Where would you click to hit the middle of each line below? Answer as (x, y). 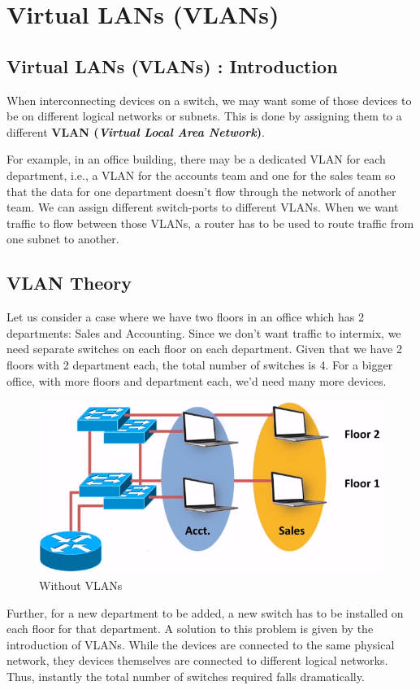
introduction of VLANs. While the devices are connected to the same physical (201, 644)
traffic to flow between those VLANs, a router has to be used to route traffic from (210, 223)
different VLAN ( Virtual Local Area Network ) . (136, 131)
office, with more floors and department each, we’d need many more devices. (197, 380)
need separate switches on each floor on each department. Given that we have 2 (204, 349)
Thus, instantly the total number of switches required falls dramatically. (186, 676)
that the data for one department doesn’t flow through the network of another (201, 191)
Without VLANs (81, 585)
